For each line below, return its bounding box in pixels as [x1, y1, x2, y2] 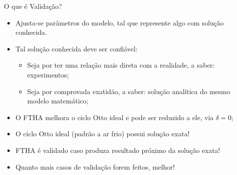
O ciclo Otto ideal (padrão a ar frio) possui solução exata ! [15, 128, 190, 139]
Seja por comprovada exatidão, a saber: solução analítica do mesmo [27, 86, 230, 96]
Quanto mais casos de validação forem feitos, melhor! [15, 161, 175, 172]
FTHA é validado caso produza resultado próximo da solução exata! [15, 145, 220, 155]
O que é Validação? [4, 1, 62, 11]
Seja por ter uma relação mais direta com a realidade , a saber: [27, 60, 215, 70]
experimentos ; [27, 69, 69, 79]
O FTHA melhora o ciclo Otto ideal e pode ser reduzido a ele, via [15, 112, 214, 122]
